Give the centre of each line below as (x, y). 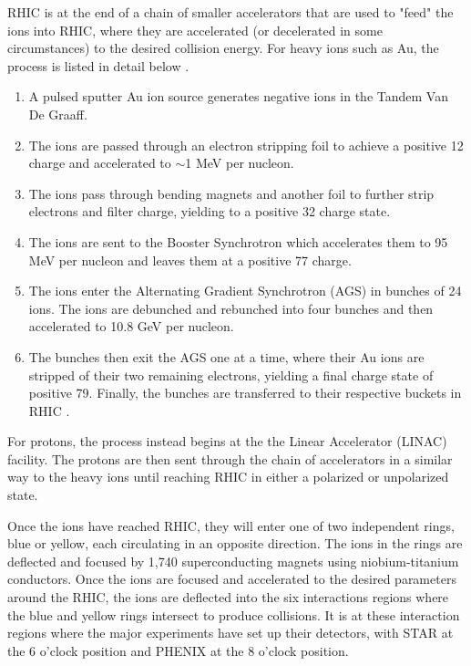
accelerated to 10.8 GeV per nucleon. (131, 326)
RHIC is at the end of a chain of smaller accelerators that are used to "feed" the (230, 12)
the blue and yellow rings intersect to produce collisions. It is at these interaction (234, 614)
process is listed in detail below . (98, 65)
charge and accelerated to (100, 163)
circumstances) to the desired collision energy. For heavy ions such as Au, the (223, 48)
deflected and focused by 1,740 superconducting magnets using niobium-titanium (233, 561)
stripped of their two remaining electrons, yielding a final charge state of (231, 375)
